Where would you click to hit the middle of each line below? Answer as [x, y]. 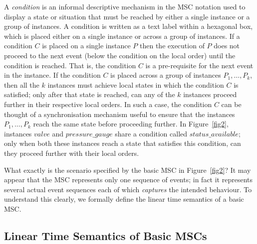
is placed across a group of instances [166, 75]
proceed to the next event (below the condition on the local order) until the [120, 55]
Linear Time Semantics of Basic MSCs [106, 235]
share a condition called [151, 133]
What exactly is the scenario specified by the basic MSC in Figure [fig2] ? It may [128, 170]
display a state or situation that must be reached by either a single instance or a [127, 16]
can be [231, 104]
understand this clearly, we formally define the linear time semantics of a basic [124, 199]
